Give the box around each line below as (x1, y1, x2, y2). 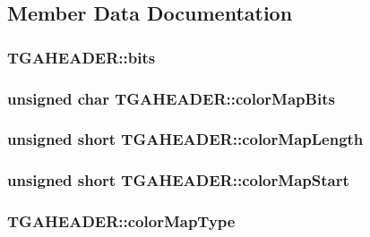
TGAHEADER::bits (7, 46, 156, 68)
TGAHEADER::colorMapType (7, 210, 236, 233)
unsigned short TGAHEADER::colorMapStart (7, 169, 349, 191)
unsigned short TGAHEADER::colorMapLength (7, 128, 364, 150)
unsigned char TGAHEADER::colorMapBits (7, 87, 335, 109)
